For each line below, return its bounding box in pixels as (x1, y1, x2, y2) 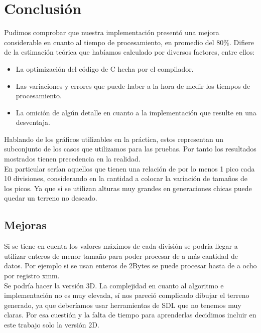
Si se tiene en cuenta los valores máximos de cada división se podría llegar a (4, 241, 238, 251)
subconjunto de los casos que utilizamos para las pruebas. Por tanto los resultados (4, 143, 256, 154)
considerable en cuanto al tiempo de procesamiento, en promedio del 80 (4, 37, 224, 47)
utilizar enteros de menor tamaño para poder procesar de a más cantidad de (4, 250, 238, 261)
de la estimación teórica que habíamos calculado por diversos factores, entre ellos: (4, 47, 255, 57)
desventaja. (16, 117, 50, 127)
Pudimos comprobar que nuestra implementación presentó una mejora (4, 27, 219, 38)
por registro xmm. (4, 270, 60, 281)
